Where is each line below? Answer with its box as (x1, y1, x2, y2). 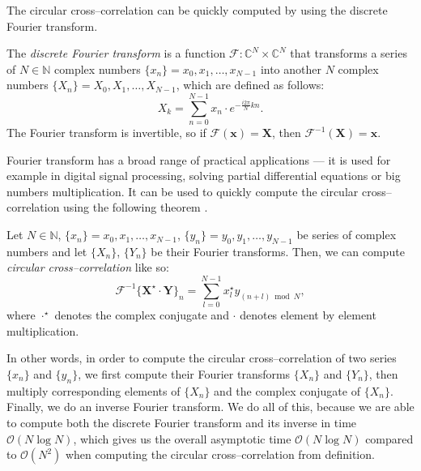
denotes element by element (240, 306, 376, 323)
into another (260, 60, 321, 77)
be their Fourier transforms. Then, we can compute (151, 242, 405, 259)
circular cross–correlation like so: (6, 259, 169, 276)
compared (365, 430, 414, 447)
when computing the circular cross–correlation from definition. (65, 446, 375, 463)
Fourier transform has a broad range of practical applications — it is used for (6, 151, 391, 168)
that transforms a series (290, 45, 407, 62)
